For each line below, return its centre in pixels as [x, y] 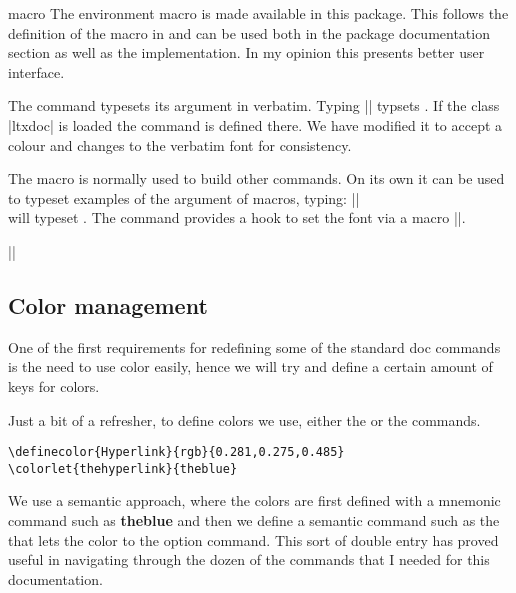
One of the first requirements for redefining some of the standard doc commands [254, 346]
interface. [36, 71]
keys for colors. [54, 385]
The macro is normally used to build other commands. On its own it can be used [256, 178]
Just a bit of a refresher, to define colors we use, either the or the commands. [244, 419]
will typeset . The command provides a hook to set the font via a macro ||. [237, 217]
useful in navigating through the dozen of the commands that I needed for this [249, 559]
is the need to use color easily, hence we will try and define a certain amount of [250, 366]
